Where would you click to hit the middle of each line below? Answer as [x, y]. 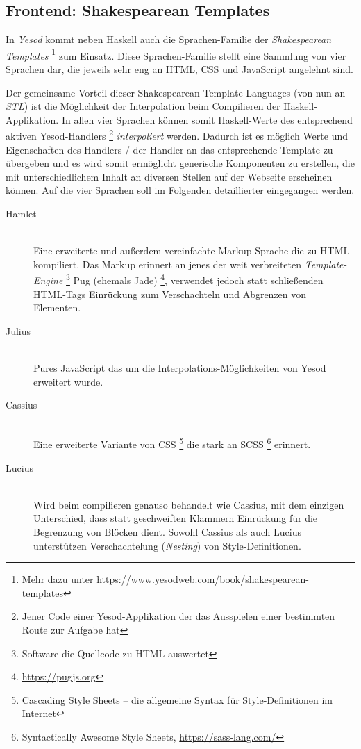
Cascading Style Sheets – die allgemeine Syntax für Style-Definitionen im [177, 699]
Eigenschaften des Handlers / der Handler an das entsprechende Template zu [169, 149]
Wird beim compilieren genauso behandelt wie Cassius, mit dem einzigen [189, 504]
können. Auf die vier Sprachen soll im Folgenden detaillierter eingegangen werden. [180, 190]
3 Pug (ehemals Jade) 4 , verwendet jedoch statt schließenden [195, 279]
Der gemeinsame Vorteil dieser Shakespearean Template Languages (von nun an [176, 92]
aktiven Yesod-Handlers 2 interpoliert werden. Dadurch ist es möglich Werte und [177, 135]
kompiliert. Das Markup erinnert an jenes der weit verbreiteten [168, 264]
